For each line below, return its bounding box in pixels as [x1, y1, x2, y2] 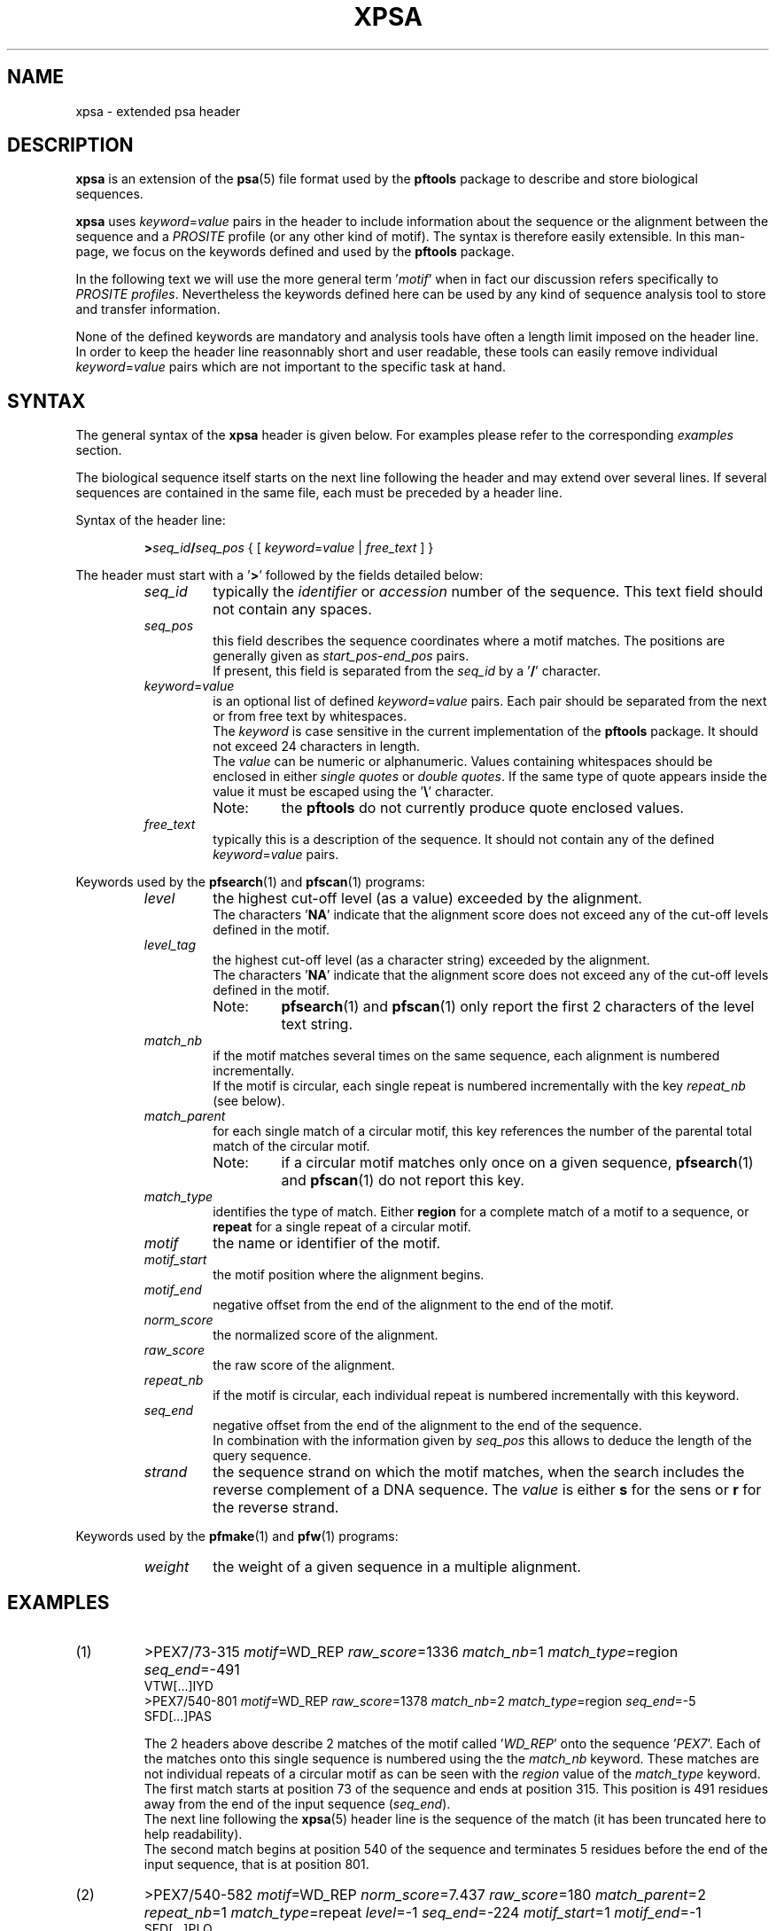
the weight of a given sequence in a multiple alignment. [213, 1558, 581, 1576]
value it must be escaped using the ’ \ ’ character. [213, 784, 494, 800]
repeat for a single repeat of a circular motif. [213, 1219, 471, 1235]
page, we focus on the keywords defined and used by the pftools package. [75, 244, 515, 260]
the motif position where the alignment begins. [213, 1267, 485, 1283]
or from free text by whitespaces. [213, 708, 407, 724]
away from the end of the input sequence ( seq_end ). [144, 1796, 451, 1812]
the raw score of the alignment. [213, 1357, 395, 1373]
